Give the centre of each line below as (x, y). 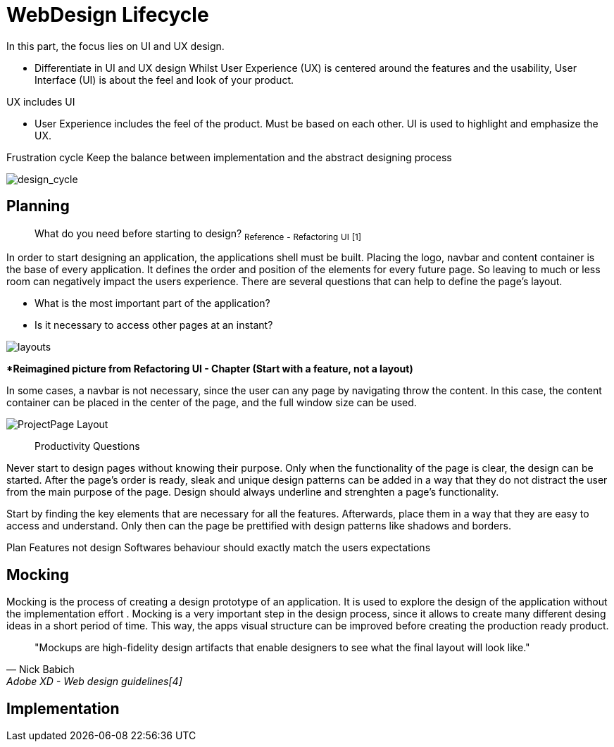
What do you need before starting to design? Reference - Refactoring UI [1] (198, 234)
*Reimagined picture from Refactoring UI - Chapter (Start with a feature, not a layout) (210, 369)
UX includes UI (41, 101)
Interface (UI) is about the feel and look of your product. (164, 80)
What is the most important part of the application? (152, 303)
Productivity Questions (87, 446)
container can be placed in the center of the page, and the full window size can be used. (212, 403)
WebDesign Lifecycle (108, 15)
